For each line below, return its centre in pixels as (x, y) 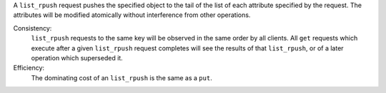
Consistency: (33, 28)
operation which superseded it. (77, 58)
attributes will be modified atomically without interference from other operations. (132, 15)
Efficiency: (29, 68)
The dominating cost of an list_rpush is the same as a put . (122, 77)
